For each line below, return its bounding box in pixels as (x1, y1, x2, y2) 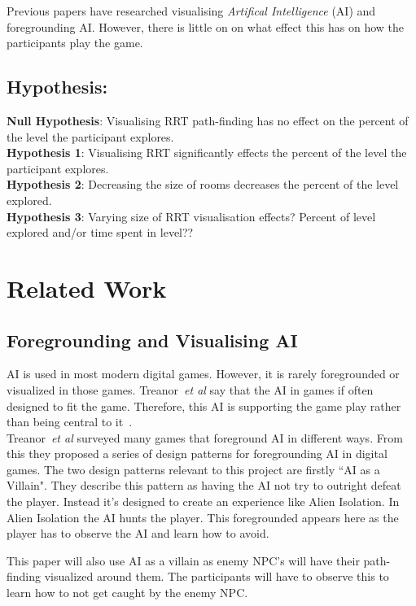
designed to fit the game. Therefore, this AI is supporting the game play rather (7, 397, 401, 414)
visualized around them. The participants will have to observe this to (44, 568, 389, 585)
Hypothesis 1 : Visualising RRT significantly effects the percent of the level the (7, 144, 407, 161)
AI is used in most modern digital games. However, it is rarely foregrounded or (7, 365, 400, 382)
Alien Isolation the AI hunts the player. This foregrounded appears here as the (7, 508, 399, 525)
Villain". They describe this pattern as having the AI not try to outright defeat (7, 477, 401, 494)
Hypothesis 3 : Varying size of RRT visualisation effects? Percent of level (7, 207, 376, 225)
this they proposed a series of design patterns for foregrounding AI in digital (7, 445, 388, 462)
